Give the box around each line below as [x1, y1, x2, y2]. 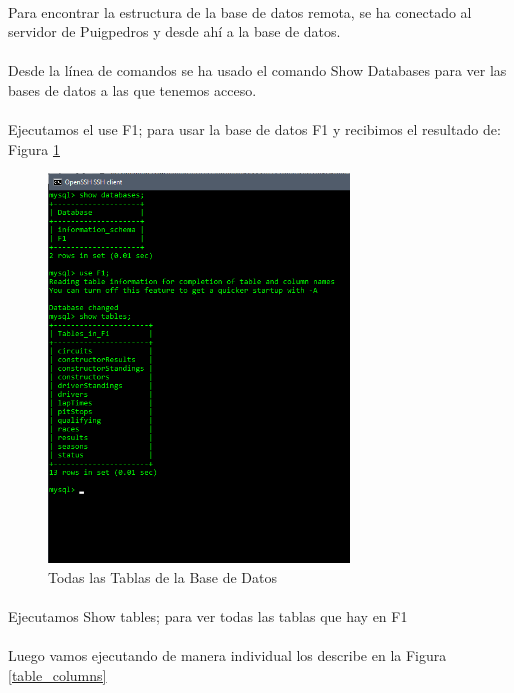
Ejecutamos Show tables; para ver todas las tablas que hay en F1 [8, 606, 408, 627]
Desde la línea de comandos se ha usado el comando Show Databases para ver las [8, 60, 507, 81]
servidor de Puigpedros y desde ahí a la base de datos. [8, 21, 341, 42]
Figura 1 [8, 138, 60, 159]
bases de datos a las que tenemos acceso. [8, 79, 257, 100]
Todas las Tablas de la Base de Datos [48, 567, 278, 588]
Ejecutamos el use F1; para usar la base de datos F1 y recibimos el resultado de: [8, 119, 501, 140]
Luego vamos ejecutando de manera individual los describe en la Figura [8, 645, 447, 666]
